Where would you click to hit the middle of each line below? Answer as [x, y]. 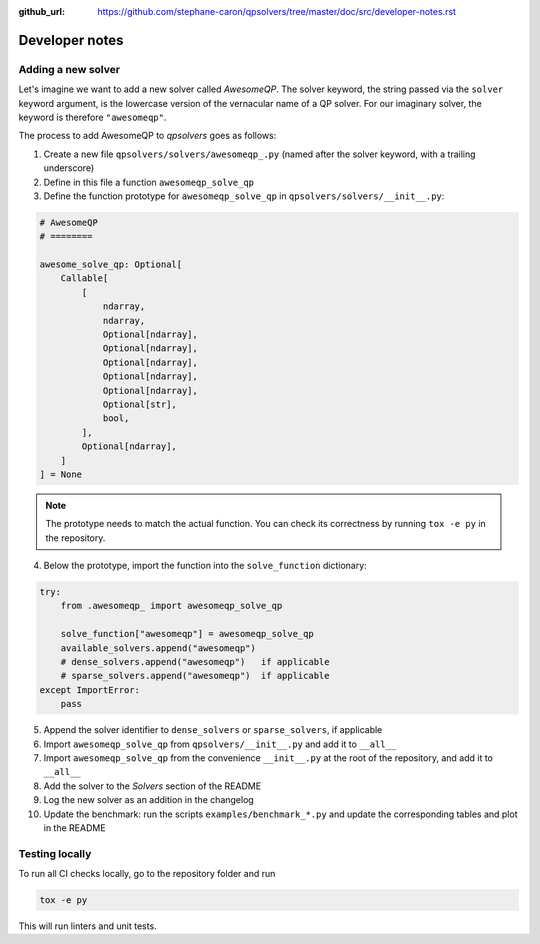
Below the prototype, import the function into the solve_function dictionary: [205, 566]
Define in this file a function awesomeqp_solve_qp [149, 182]
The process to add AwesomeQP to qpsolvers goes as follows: [147, 136]
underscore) [69, 168]
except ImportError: [89, 689]
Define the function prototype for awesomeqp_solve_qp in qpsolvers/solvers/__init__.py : [244, 196]
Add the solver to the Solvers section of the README [152, 786]
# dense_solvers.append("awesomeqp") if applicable [195, 661]
